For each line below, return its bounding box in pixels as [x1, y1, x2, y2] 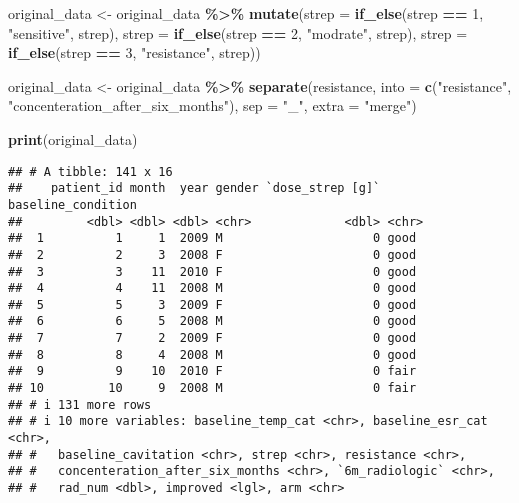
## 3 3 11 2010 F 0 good [8, 264, 417, 279]
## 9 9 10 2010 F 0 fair [8, 364, 417, 379]
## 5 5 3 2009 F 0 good [8, 297, 417, 312]
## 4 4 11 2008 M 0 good [8, 281, 417, 296]
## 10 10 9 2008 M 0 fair [8, 381, 417, 396]
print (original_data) [8, 128, 138, 149]
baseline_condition [8, 197, 137, 212]
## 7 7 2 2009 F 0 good [8, 331, 417, 346]
